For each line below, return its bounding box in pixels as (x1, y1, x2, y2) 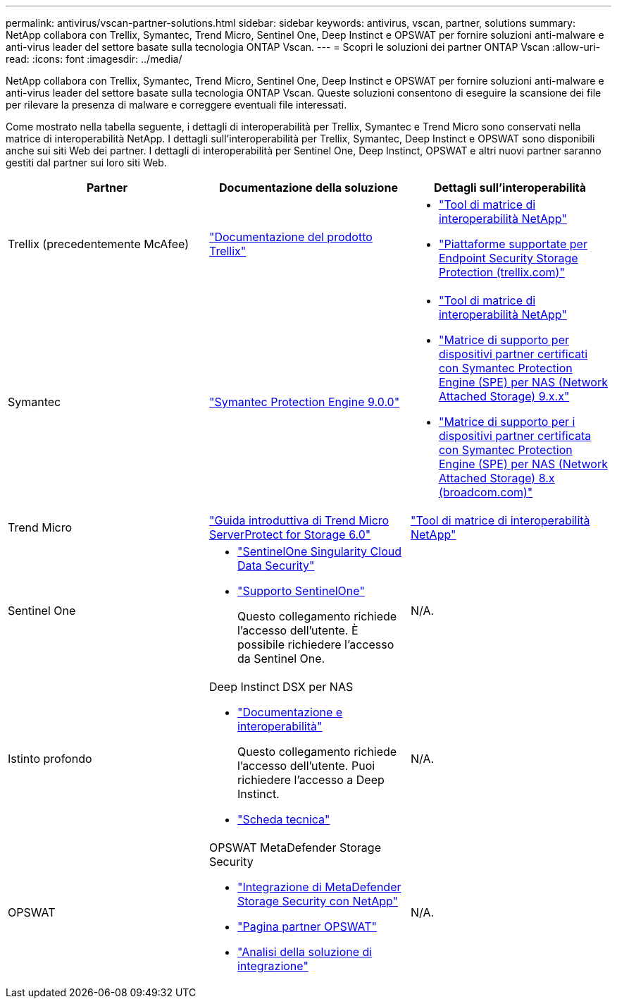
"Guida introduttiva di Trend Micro (208, 513, 389, 527)
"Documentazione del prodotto (208, 230, 373, 244)
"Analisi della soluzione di (237, 945, 373, 959)
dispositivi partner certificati (438, 347, 588, 361)
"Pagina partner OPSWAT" (237, 919, 378, 933)
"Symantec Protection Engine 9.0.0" (208, 395, 400, 409)
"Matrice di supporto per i (438, 415, 575, 429)
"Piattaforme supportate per (438, 237, 587, 251)
